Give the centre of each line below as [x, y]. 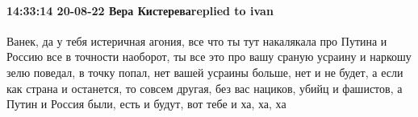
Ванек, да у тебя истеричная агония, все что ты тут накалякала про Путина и [197, 40]
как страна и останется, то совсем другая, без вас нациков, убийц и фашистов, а [205, 88]
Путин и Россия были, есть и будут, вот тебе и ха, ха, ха [146, 104]
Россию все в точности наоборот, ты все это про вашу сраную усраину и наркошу [209, 56]
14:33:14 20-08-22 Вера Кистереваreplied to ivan [140, 10]
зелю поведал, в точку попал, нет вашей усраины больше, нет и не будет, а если [205, 72]
